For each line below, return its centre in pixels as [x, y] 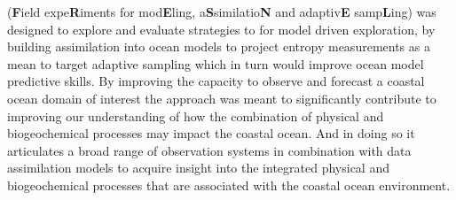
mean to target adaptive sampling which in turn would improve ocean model [216, 63]
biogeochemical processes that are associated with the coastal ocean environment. [229, 185]
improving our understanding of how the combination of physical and [196, 115]
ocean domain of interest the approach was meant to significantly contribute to [222, 98]
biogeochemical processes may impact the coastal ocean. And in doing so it [211, 133]
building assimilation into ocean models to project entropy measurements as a [219, 46]
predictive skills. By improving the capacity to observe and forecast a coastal [216, 81]
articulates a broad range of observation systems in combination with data [209, 150]
